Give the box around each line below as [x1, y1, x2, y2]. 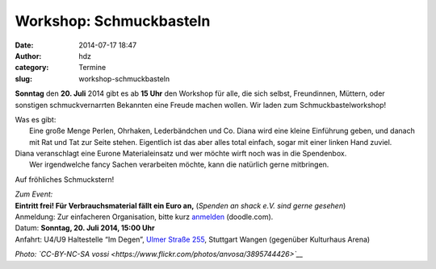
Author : [15, 51, 42, 60]
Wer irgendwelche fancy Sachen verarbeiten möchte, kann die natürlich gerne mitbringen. [29, 159, 329, 169]
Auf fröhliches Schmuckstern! [15, 174, 115, 184]
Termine [78, 63, 107, 72]
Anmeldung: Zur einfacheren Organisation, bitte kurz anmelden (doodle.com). [15, 212, 274, 221]
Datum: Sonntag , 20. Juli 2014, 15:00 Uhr [15, 223, 155, 233]
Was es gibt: [15, 114, 57, 124]
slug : [15, 73, 32, 84]
